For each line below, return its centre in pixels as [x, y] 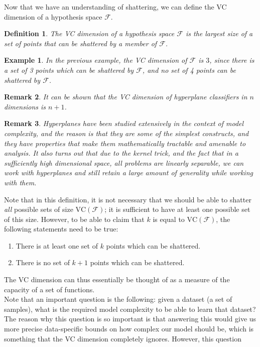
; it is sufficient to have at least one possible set [177, 209]
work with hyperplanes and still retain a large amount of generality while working [128, 172]
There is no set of [43, 262]
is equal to [169, 219]
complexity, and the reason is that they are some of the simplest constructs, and [126, 133]
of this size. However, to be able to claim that [74, 219]
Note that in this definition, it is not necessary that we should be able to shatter [128, 199]
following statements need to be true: [61, 229]
